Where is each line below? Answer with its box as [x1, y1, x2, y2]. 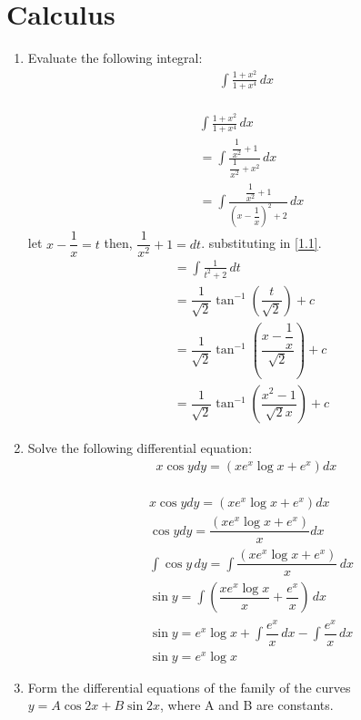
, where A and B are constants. [160, 695, 334, 715]
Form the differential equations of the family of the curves [27, 677, 351, 696]
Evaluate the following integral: [27, 48, 203, 67]
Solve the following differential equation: [27, 438, 253, 458]
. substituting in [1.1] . [201, 233, 322, 252]
